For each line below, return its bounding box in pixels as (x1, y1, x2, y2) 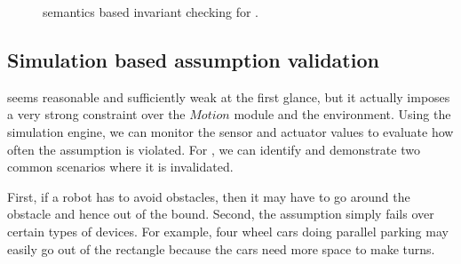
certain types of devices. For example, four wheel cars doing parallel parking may (7, 221, 449, 240)
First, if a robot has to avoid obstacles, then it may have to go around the (7, 187, 410, 205)
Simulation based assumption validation (7, 45, 379, 73)
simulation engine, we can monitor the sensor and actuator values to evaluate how (7, 122, 454, 140)
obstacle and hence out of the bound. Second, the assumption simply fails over (7, 204, 434, 223)
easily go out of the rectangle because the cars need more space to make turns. (7, 239, 435, 258)
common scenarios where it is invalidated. (7, 157, 234, 176)
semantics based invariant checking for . (43, 3, 258, 20)
